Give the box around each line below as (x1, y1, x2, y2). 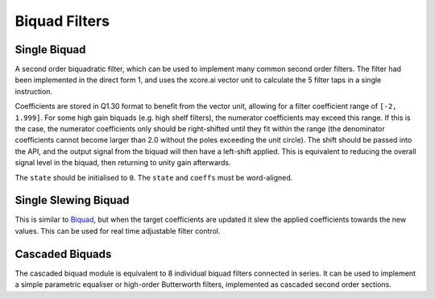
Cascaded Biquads (14, 247, 112, 261)
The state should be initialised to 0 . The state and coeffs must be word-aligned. (14, 172, 293, 182)
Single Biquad (14, 43, 86, 56)
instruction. (14, 86, 52, 96)
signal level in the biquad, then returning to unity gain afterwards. (14, 158, 231, 168)
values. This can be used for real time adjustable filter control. (14, 226, 221, 235)
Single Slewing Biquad (14, 193, 130, 207)
